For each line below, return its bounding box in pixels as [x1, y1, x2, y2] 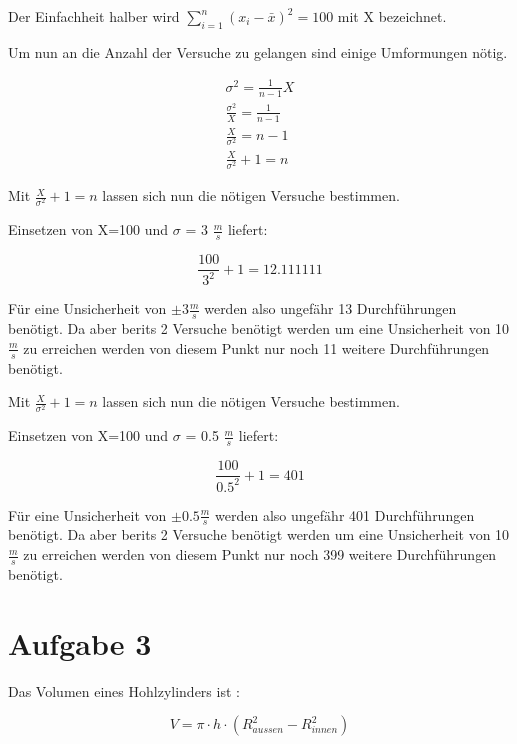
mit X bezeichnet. [337, 6, 447, 26]
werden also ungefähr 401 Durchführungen [215, 504, 475, 525]
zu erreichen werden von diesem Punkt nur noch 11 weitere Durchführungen [23, 337, 490, 358]
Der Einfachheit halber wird [8, 6, 180, 26]
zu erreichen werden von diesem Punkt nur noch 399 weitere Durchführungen [23, 544, 497, 565]
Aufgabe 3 [8, 622, 152, 663]
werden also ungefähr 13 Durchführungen [204, 298, 457, 319]
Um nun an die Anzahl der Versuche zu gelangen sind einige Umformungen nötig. [8, 41, 508, 62]
